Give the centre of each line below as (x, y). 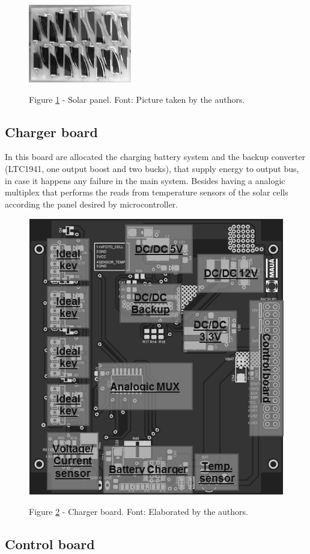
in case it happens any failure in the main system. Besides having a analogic (145, 180)
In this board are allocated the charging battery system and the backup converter (155, 157)
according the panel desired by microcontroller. (92, 204)
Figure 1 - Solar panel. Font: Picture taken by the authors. (137, 99)
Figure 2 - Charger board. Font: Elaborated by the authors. (138, 512)
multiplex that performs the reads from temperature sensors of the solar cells (147, 192)
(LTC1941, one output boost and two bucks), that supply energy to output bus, (152, 168)
